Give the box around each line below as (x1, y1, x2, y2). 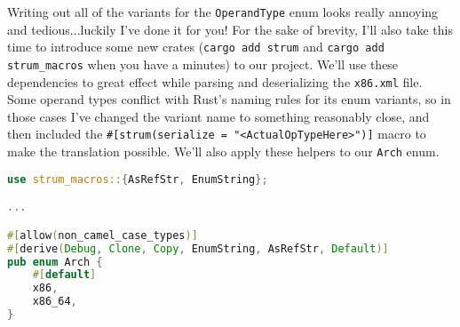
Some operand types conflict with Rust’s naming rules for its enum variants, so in (7, 90, 451, 108)
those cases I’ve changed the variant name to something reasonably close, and (7, 107, 430, 125)
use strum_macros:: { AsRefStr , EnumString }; (7, 172, 268, 186)
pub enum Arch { (7, 255, 103, 268)
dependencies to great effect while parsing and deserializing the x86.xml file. (7, 72, 423, 91)
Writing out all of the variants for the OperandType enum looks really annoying (7, 3, 439, 20)
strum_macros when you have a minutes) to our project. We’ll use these (7, 54, 399, 73)
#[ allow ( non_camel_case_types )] (7, 228, 198, 242)
